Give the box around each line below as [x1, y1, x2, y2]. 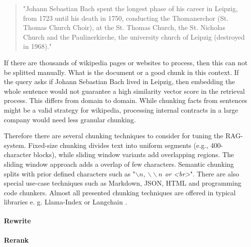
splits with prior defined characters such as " [4, 168, 135, 178]
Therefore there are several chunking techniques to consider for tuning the [4, 131, 223, 141]
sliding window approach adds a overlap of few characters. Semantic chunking [4, 159, 234, 169]
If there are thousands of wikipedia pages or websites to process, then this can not [4, 57, 248, 67]
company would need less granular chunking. [4, 114, 136, 124]
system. [4, 140, 26, 150]
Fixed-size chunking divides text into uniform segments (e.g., [28, 140, 208, 150]
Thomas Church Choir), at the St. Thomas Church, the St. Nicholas [23, 22, 225, 32]
